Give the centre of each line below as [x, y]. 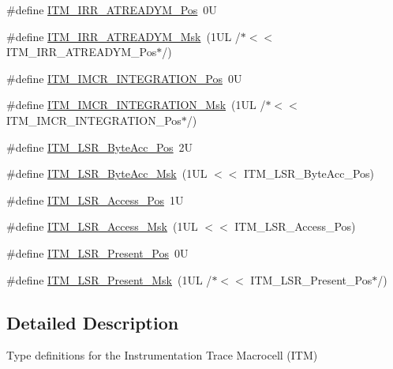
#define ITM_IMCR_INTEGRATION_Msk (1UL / [136, 105]
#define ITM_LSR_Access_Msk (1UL [102, 226]
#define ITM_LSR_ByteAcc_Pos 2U [100, 147]
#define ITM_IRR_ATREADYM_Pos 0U [112, 9]
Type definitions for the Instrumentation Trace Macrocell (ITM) [162, 355]
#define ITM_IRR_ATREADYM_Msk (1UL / [124, 36]
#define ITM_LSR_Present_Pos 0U [97, 252]
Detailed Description [93, 322]
